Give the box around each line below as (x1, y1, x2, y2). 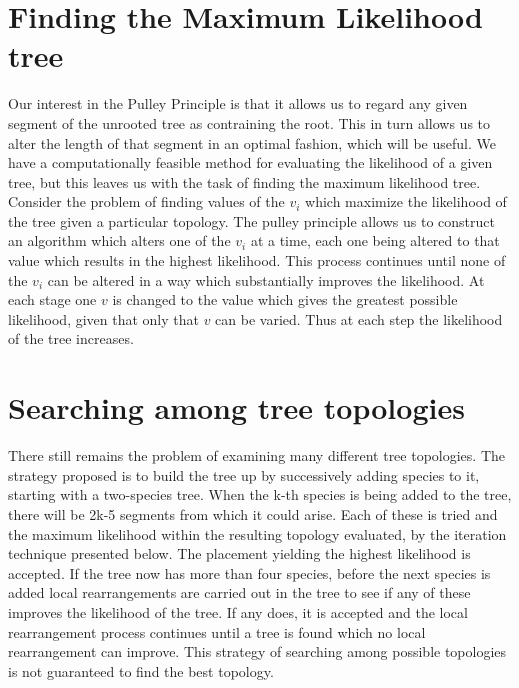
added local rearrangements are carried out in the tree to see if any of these (8, 582, 471, 603)
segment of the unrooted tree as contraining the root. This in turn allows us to (8, 112, 491, 133)
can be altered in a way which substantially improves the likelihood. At (47, 269, 485, 290)
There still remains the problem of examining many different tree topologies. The (8, 445, 506, 466)
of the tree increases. (8, 328, 134, 349)
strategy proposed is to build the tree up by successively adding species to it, (8, 464, 480, 485)
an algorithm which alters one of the (8, 230, 231, 251)
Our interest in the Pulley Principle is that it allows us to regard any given (8, 93, 468, 114)
